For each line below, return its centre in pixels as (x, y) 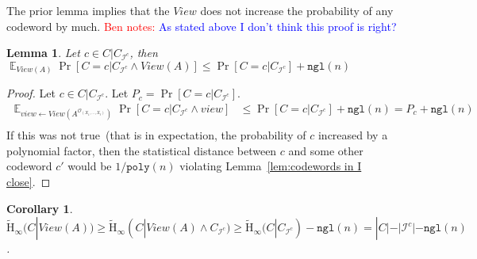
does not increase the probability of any (297, 10)
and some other (326, 150)
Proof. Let (31, 93)
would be (90, 166)
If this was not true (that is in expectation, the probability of (156, 135)
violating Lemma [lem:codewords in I (271, 166)
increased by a (353, 135)
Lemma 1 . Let (43, 53)
